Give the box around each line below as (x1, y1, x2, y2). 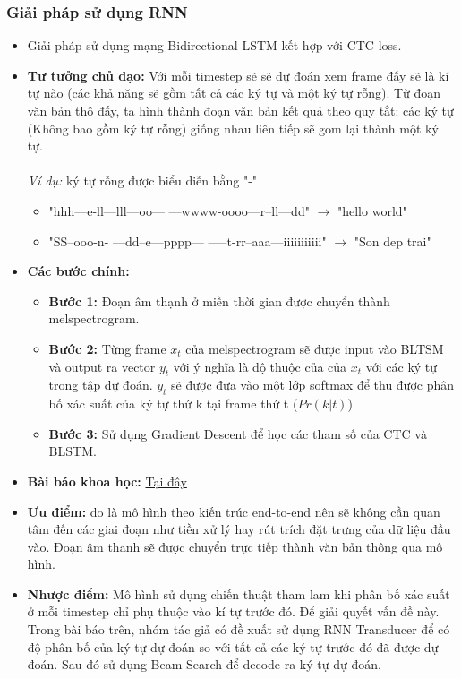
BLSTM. (48, 442, 97, 460)
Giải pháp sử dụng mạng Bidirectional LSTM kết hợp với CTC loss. (27, 36, 402, 55)
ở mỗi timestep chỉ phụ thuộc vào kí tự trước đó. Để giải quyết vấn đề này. (27, 602, 440, 621)
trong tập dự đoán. (48, 375, 153, 394)
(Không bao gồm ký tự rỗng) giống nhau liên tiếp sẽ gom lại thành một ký (27, 118, 439, 137)
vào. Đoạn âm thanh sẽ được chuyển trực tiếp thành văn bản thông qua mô (27, 537, 443, 555)
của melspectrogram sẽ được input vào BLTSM (185, 339, 444, 357)
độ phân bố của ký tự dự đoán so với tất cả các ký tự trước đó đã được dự (27, 637, 439, 656)
